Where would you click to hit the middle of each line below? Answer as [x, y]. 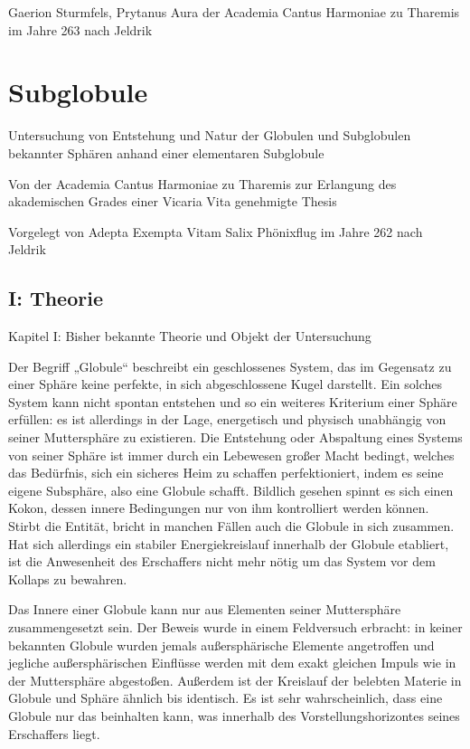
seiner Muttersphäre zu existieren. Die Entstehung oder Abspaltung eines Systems [235, 437]
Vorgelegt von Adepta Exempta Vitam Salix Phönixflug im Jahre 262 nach [216, 231]
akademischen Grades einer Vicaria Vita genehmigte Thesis [173, 201]
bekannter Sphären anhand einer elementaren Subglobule [166, 152]
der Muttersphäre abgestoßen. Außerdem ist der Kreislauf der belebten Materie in [235, 680]
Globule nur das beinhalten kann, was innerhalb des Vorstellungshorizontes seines [234, 715]
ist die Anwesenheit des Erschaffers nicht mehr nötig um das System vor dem [222, 561]
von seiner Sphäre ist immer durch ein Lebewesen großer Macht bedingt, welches [231, 455]
